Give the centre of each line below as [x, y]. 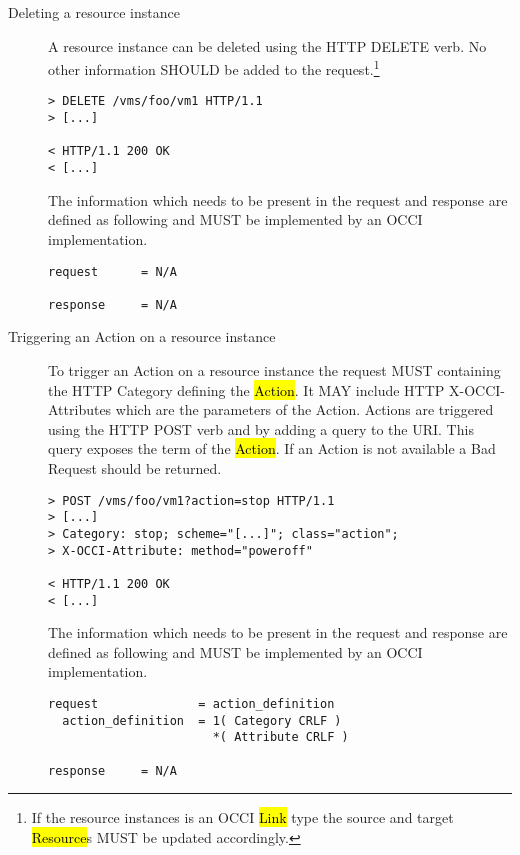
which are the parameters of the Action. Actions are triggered [304, 409]
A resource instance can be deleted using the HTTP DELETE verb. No [267, 45]
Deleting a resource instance [94, 12]
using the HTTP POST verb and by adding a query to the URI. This [261, 428]
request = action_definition [191, 704]
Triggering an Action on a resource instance [142, 336]
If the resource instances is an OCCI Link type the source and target [242, 817]
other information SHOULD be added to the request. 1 [214, 67]
